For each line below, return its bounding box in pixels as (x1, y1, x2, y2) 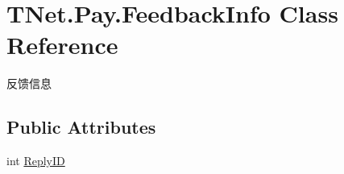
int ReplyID (6, 152, 65, 169)
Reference (6, 28, 118, 61)
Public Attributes (6, 114, 156, 139)
